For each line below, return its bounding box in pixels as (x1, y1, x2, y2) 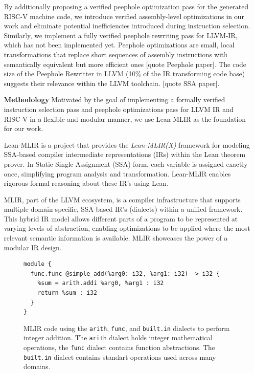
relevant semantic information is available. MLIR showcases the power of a (4, 233, 228, 243)
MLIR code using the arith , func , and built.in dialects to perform (23, 323, 230, 333)
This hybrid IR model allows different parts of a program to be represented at (4, 213, 238, 223)
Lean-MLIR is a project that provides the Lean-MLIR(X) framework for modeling (4, 139, 250, 150)
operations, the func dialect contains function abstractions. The (23, 342, 215, 352)
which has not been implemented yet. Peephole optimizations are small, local (4, 40, 235, 50)
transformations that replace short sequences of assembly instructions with (4, 49, 228, 59)
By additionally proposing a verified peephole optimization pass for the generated (4, 1, 249, 11)
